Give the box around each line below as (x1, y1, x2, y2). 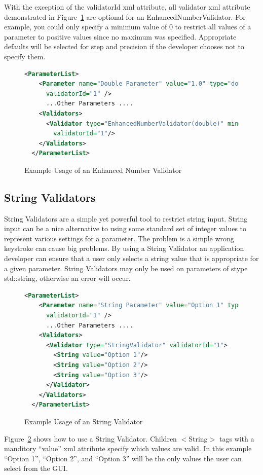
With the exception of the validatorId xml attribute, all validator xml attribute (4, 2, 250, 12)
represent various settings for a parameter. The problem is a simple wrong (4, 233, 234, 243)
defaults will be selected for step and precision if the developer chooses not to (4, 41, 244, 52)
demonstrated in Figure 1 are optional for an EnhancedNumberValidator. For (4, 11, 246, 22)
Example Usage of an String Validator (24, 416, 143, 426)
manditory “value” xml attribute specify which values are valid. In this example (4, 443, 252, 454)
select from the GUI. (4, 463, 68, 473)
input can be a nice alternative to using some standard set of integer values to (4, 223, 247, 234)
